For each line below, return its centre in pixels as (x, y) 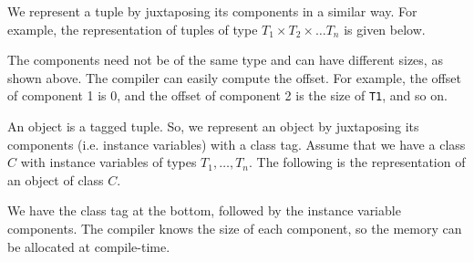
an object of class (56, 179)
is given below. (385, 29)
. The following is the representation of (357, 162)
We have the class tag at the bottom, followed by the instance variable (204, 210)
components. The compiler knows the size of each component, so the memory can (235, 228)
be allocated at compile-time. (89, 246)
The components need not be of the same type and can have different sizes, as (225, 60)
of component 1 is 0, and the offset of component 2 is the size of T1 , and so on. (227, 95)
